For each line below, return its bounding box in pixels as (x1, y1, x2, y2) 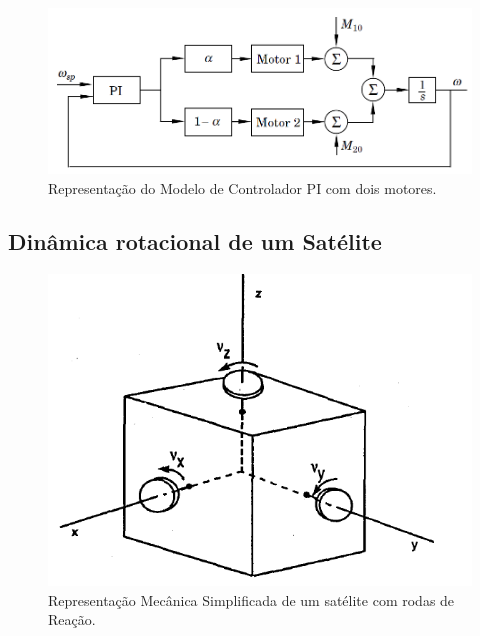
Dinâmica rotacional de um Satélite (8, 226, 382, 257)
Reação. (48, 609, 96, 630)
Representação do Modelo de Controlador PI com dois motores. (48, 177, 437, 198)
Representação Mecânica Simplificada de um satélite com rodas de (48, 589, 455, 610)
